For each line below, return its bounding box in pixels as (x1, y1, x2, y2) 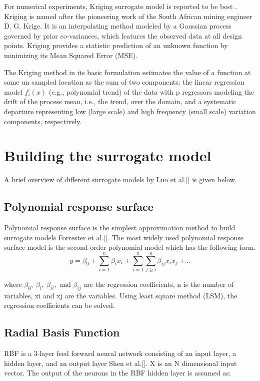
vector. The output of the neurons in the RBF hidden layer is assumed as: (4, 367, 231, 378)
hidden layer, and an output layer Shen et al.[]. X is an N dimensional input (4, 357, 237, 368)
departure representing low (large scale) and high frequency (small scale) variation (4, 106, 256, 116)
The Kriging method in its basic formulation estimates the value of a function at (4, 67, 251, 77)
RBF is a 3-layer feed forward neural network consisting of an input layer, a (4, 348, 236, 358)
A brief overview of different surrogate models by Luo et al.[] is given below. (4, 174, 237, 185)
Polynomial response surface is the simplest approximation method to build (4, 222, 235, 233)
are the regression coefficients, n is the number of (83, 278, 234, 289)
